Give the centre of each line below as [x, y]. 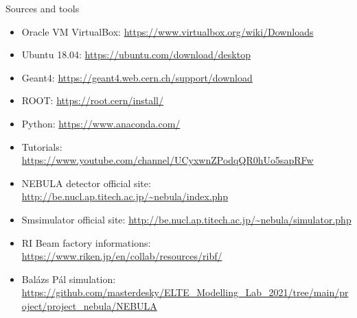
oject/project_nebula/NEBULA [89, 305]
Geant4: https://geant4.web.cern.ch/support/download [137, 77]
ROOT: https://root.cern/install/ [92, 100]
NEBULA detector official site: [86, 183]
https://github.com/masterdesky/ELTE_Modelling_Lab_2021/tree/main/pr [185, 292]
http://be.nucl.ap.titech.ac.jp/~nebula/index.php [125, 196]
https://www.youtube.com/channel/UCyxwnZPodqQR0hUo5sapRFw [168, 160]
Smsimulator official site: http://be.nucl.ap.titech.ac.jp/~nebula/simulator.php [186, 219]
